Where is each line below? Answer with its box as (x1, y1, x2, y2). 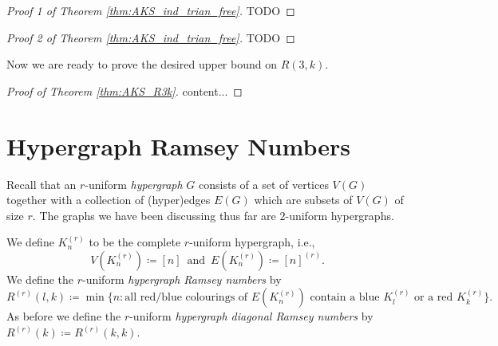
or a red (414, 292, 453, 304)
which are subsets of (254, 191, 353, 208)
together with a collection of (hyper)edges (6, 191, 211, 208)
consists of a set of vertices (199, 175, 329, 192)
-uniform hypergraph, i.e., (189, 234, 315, 250)
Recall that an (6, 175, 77, 192)
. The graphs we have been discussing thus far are (32, 206, 276, 223)
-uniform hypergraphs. (285, 206, 394, 223)
